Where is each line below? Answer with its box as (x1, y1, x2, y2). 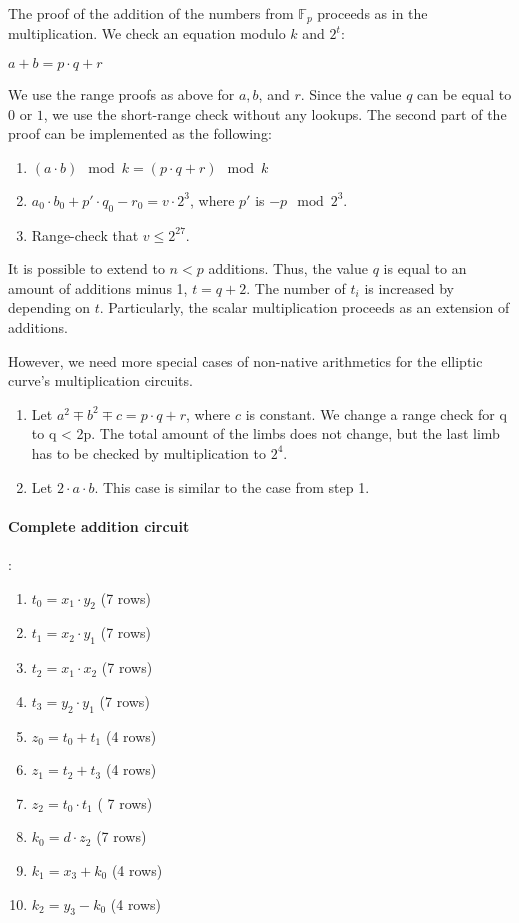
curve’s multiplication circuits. (8, 370, 193, 391)
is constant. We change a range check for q (245, 403, 507, 424)
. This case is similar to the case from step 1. (94, 476, 370, 497)
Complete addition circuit (8, 515, 190, 536)
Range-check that (31, 224, 139, 245)
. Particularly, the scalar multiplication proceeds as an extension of (99, 297, 510, 318)
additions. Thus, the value (208, 258, 368, 279)
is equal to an (383, 258, 467, 279)
